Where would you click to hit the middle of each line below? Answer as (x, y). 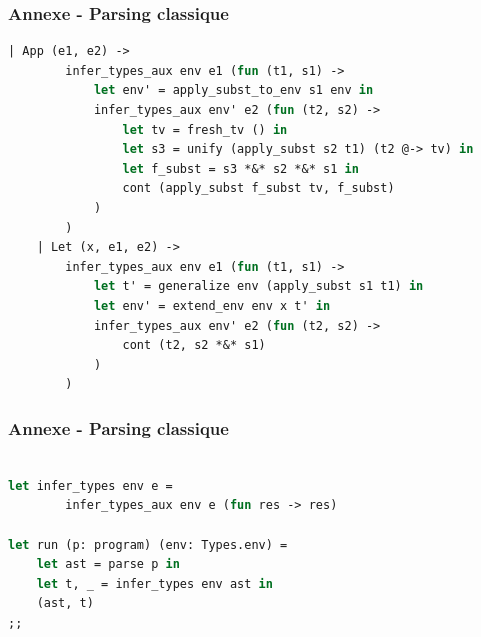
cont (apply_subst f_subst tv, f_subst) (258, 188)
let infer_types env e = (90, 485)
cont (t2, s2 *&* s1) (194, 345)
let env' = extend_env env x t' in (212, 305)
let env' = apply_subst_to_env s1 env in (233, 90)
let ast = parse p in (108, 564)
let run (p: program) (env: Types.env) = (148, 544)
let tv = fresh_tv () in (205, 129)
